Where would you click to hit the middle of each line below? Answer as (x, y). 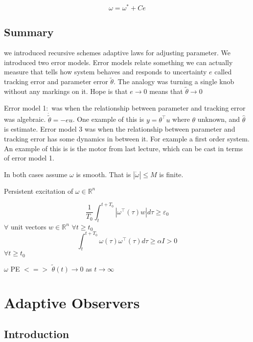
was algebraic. (25, 119)
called (223, 72)
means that (166, 91)
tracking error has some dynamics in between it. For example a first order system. (127, 138)
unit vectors (28, 226)
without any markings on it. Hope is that (66, 91)
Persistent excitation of (39, 191)
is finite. (171, 174)
